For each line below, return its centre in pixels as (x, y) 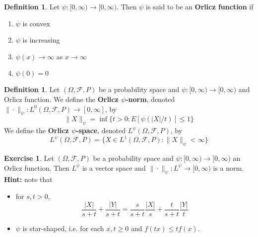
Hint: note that (28, 179)
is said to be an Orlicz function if (200, 6)
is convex (36, 23)
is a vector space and (114, 167)
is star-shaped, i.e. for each (63, 228)
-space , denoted (101, 130)
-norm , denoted (150, 99)
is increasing (41, 40)
